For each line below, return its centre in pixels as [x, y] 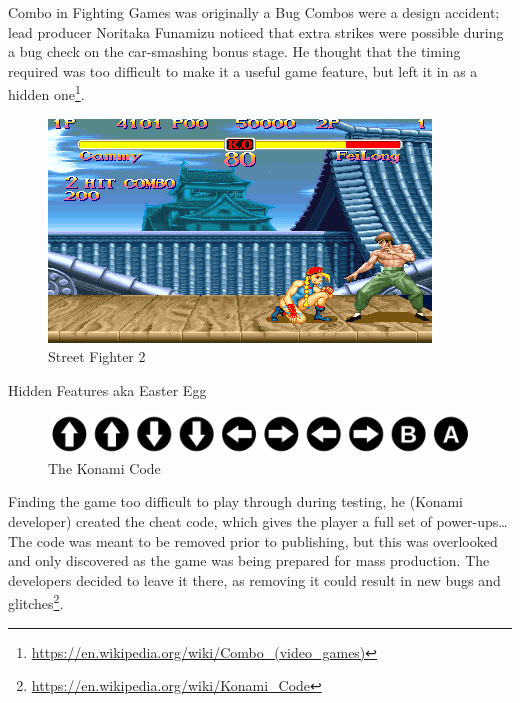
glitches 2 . [36, 601]
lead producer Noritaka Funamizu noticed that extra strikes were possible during [256, 31]
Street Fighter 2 [97, 356]
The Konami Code [104, 467]
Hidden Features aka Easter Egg [107, 389]
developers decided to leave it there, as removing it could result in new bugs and [254, 579]
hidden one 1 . [46, 93]
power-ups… [472, 520]
